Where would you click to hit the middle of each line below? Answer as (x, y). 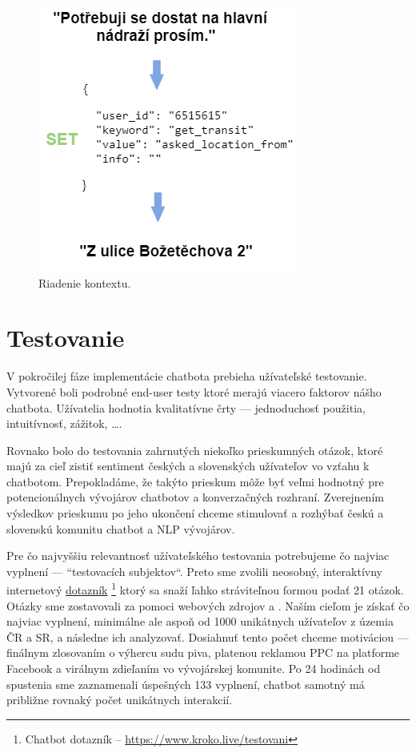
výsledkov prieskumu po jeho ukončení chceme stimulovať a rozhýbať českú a (195, 513)
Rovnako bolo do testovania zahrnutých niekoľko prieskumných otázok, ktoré (195, 450)
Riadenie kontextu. (85, 282)
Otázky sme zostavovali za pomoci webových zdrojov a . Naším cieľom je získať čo (208, 605)
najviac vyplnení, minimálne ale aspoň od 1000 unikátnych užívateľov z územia (200, 621)
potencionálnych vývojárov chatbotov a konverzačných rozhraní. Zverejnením (195, 497)
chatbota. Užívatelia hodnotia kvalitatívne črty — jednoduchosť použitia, (186, 407)
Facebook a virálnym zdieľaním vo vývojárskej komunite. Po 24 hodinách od (194, 668)
